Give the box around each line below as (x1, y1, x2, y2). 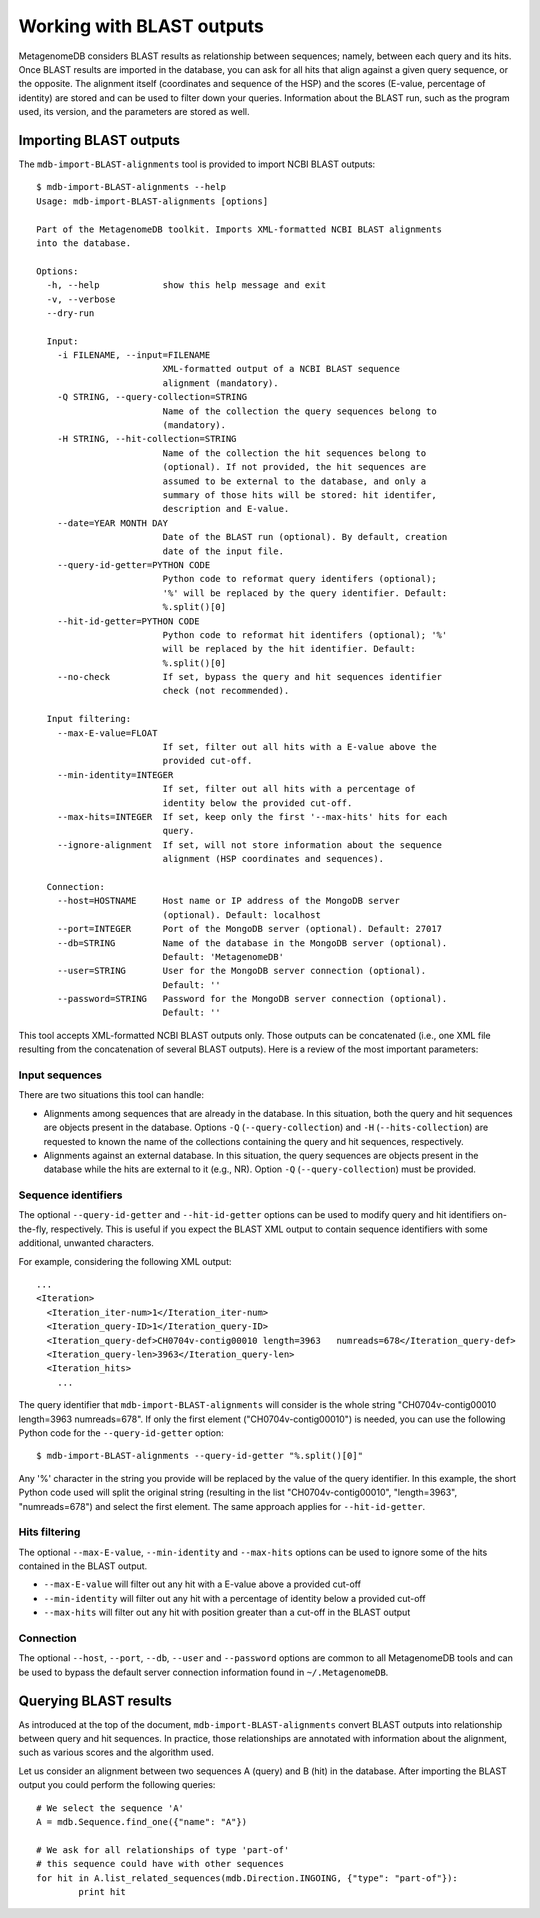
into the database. (36, 237, 132, 249)
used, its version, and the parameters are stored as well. (18, 106, 250, 118)
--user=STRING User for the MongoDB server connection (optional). (56, 965, 427, 977)
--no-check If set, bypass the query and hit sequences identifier (56, 671, 443, 683)
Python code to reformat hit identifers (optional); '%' (162, 629, 448, 640)
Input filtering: (46, 713, 132, 725)
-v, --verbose (46, 293, 116, 305)
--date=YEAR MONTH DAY (56, 517, 169, 529)
